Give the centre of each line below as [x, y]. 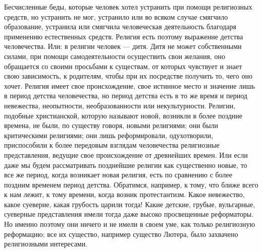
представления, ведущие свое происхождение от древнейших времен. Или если [126, 154]
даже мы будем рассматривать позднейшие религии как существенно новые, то [126, 165]
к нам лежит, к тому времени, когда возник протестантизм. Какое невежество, [124, 194]
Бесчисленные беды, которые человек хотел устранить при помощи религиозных [128, 7]
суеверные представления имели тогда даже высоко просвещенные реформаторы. [129, 214]
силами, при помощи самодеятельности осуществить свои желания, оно [115, 56]
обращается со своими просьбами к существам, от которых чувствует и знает [123, 66]
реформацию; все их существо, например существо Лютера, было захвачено [121, 234]
